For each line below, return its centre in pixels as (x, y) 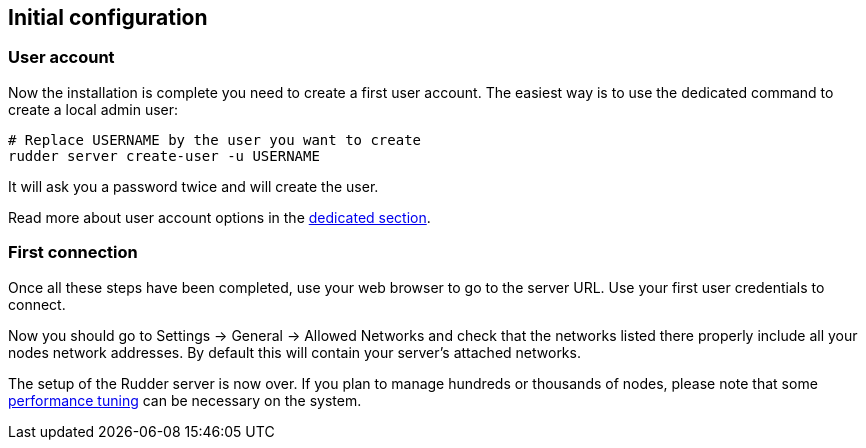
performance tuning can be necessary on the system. (185, 400)
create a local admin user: (93, 109)
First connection (73, 252)
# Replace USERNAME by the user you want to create (215, 139)
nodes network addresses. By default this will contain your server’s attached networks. (294, 352)
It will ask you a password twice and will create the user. (193, 186)
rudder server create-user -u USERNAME (164, 155)
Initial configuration (108, 17)
